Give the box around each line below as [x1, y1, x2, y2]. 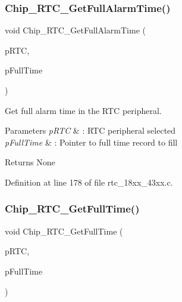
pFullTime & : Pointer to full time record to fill [5, 135, 178, 148]
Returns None [5, 156, 55, 168]
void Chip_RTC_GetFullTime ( [5, 224, 123, 237]
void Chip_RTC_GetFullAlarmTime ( [5, 24, 146, 36]
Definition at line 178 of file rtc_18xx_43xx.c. [5, 175, 173, 188]
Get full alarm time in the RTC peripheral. [5, 104, 162, 116]
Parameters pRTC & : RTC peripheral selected [5, 124, 176, 137]
